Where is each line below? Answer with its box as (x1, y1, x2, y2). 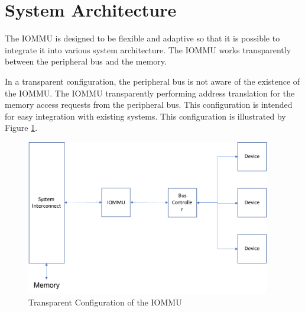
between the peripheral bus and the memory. (5, 55, 167, 67)
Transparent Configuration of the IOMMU (28, 295, 182, 308)
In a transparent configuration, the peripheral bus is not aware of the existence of (5, 75, 300, 87)
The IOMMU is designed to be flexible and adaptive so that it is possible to (5, 32, 280, 44)
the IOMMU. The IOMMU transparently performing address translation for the (5, 86, 295, 99)
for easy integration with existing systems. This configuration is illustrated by (5, 110, 286, 122)
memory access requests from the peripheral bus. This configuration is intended (5, 98, 293, 111)
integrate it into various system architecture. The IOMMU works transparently (5, 43, 291, 56)
